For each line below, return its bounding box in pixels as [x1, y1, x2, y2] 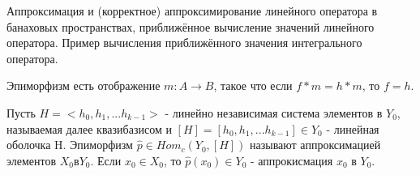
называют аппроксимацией [250, 136, 381, 153]
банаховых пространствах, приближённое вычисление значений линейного [6, 18, 375, 35]
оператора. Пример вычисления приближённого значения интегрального [6, 34, 362, 51]
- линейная [326, 120, 379, 137]
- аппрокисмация [250, 152, 333, 169]
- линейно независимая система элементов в [165, 104, 383, 121]
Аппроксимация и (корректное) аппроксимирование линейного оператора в [6, 2, 378, 19]
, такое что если [213, 77, 293, 94]
